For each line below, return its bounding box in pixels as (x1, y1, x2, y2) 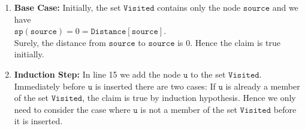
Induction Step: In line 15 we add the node (14, 67, 181, 80)
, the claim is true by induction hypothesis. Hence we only (82, 91, 296, 104)
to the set (191, 67, 226, 80)
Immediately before (14, 79, 86, 92)
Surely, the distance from (14, 36, 106, 48)
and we (272, 1, 298, 13)
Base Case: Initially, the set (14, 1, 121, 13)
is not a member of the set (140, 103, 237, 115)
